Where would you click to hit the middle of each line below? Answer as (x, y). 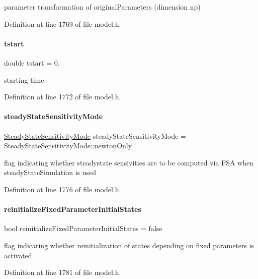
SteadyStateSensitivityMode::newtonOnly (68, 146)
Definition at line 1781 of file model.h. (63, 272)
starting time (24, 79)
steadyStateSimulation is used (50, 172)
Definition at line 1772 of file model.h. (63, 97)
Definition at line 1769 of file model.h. (63, 23)
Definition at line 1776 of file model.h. (63, 189)
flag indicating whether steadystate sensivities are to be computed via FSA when (129, 162)
